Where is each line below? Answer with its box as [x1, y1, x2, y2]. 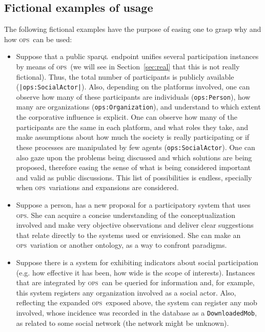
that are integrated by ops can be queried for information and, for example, [16, 277, 255, 288]
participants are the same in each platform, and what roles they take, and [16, 121, 249, 132]
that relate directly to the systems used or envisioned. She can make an [16, 229, 241, 240]
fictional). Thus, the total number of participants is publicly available [16, 71, 234, 82]
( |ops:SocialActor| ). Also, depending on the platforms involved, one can [16, 81, 250, 92]
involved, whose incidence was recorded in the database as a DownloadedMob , [16, 307, 257, 318]
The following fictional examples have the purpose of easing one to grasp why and [4, 24, 261, 34]
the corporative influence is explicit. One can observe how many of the [16, 112, 237, 122]
